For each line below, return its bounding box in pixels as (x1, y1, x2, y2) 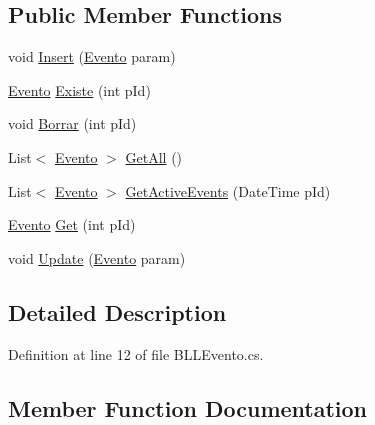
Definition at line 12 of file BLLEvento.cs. (8, 343, 264, 364)
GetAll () (125, 146, 183, 167)
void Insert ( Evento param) (8, 46, 176, 67)
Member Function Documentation (8, 392, 368, 423)
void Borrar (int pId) (8, 113, 137, 134)
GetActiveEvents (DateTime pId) (125, 180, 331, 201)
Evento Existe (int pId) (8, 79, 151, 100)
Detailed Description (8, 296, 227, 327)
